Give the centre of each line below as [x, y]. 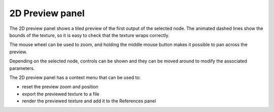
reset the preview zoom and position [60, 87]
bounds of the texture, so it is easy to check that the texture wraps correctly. [89, 35]
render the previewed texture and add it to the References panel [89, 101]
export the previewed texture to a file [61, 94]
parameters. [22, 68]
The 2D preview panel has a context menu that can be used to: [75, 77]
